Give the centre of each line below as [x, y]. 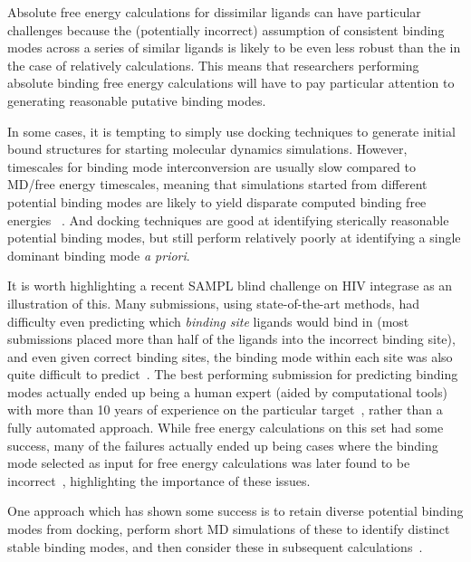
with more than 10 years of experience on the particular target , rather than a [225, 410]
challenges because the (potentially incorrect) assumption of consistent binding [226, 29]
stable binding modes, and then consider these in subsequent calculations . [215, 546]
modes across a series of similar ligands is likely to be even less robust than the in [234, 48]
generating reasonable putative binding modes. [137, 100]
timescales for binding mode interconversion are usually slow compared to [211, 166]
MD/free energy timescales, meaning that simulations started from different [217, 184]
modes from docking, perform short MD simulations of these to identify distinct [229, 529]
